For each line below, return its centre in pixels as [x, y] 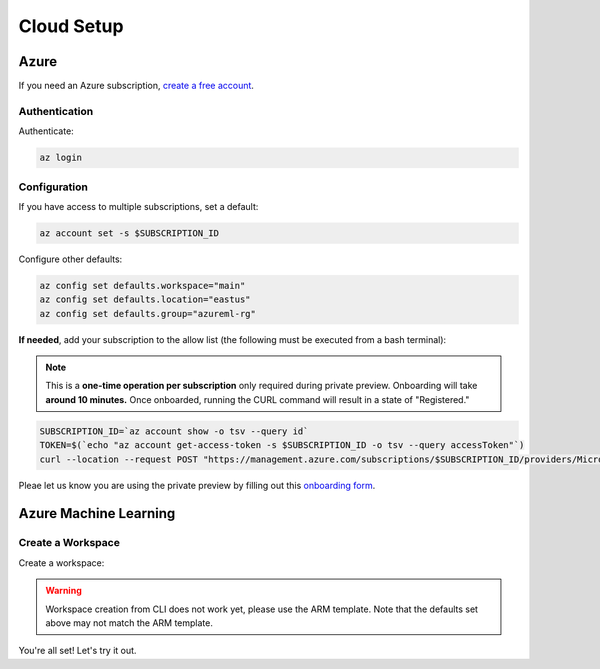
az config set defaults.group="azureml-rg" [148, 313]
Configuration [53, 187]
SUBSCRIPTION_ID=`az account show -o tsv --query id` [174, 431]
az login [61, 158]
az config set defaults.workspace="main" [142, 285]
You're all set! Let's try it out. [77, 651]
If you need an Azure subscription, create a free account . [136, 86]
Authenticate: [46, 131]
